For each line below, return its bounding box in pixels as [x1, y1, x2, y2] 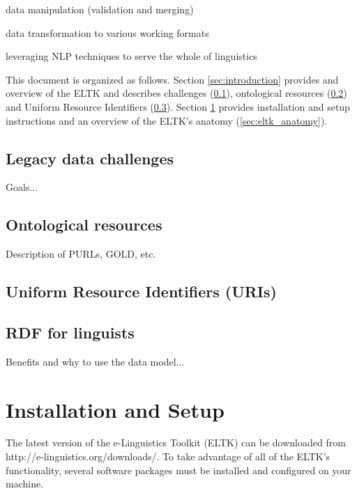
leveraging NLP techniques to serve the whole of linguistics [6, 49, 257, 63]
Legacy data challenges [6, 147, 174, 169]
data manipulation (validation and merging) [6, 2, 194, 16]
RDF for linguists [6, 321, 135, 343]
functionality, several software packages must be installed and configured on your [6, 462, 351, 477]
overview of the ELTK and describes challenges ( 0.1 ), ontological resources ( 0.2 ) [6, 86, 347, 100]
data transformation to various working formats [6, 25, 209, 40]
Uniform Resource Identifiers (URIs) [6, 281, 277, 302]
